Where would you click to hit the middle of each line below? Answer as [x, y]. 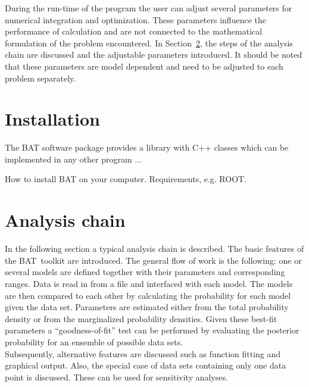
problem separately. [40, 78]
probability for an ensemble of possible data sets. [94, 341]
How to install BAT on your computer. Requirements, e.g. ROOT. [126, 179]
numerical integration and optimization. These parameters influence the [135, 19]
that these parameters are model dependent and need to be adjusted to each [144, 66]
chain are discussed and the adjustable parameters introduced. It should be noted [154, 54]
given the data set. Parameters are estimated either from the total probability [147, 307]
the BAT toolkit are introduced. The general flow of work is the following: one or [153, 260]
